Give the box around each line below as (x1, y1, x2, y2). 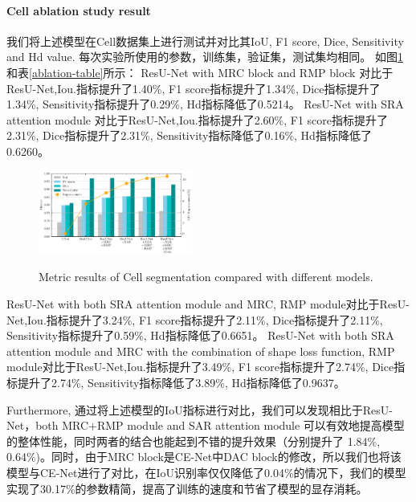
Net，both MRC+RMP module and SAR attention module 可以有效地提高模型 (6, 417, 405, 434)
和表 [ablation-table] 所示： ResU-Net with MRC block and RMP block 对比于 (6, 63, 394, 80)
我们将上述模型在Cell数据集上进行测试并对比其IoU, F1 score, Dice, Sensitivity (6, 32, 404, 49)
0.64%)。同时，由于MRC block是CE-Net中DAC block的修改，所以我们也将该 (6, 448, 402, 465)
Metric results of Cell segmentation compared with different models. (39, 268, 373, 285)
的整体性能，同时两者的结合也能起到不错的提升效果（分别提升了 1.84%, (6, 432, 381, 449)
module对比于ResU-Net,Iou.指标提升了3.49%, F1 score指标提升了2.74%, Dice (6, 358, 394, 375)
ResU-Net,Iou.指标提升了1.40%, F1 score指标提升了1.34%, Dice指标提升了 (6, 80, 381, 96)
